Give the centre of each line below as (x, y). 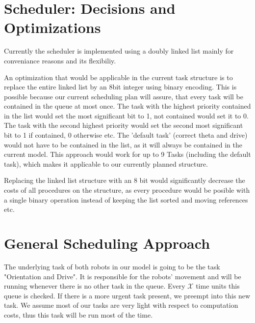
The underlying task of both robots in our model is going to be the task (112, 266)
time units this (218, 286)
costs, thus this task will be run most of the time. (78, 314)
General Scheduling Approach (107, 243)
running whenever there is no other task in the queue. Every (95, 286)
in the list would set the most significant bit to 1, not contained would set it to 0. (126, 115)
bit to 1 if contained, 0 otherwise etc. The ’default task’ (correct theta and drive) (126, 135)
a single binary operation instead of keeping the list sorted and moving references (126, 199)
